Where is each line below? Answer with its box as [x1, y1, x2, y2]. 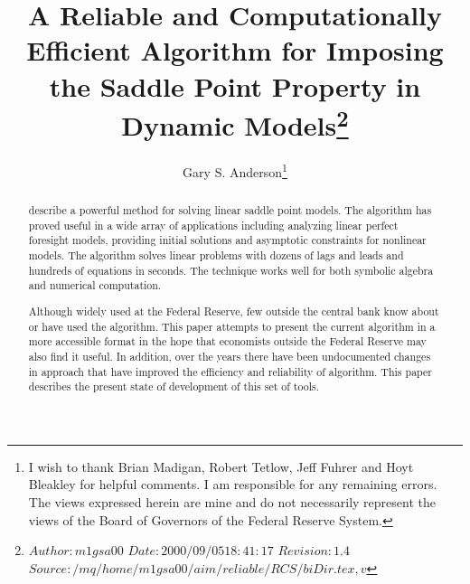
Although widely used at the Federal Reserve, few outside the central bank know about [28, 303, 439, 318]
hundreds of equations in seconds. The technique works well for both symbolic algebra [28, 262, 434, 278]
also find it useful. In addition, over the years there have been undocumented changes [28, 348, 431, 363]
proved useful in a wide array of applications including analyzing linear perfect [28, 217, 399, 232]
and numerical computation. [28, 278, 162, 293]
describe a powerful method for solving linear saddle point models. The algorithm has [28, 203, 432, 218]
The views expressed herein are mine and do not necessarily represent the [28, 493, 436, 512]
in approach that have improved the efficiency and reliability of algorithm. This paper [28, 363, 432, 379]
